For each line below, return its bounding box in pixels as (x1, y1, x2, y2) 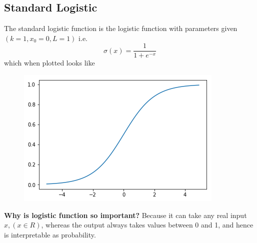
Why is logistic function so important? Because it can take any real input (4, 209, 247, 220)
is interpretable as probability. (4, 229, 96, 239)
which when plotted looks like (4, 57, 95, 68)
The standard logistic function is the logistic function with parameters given (4, 23, 237, 33)
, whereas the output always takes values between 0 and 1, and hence (41, 219, 253, 230)
